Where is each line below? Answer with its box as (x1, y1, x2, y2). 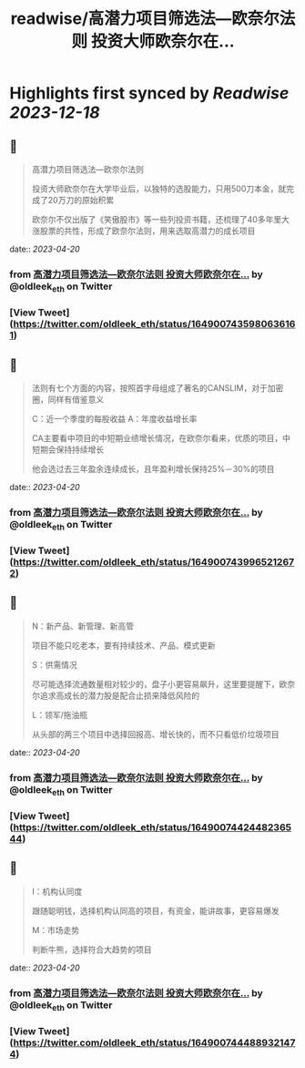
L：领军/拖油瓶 (31, 709, 88, 720)
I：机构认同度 (31, 886, 83, 897)
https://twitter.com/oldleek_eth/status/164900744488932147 (13, 1036, 296, 1049)
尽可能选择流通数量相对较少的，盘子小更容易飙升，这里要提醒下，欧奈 (31, 678, 296, 689)
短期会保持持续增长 (31, 444, 105, 455)
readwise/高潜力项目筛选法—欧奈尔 (10, 8, 280, 29)
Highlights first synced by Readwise (9, 83, 290, 104)
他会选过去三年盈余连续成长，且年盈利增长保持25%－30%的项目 (31, 463, 275, 474)
